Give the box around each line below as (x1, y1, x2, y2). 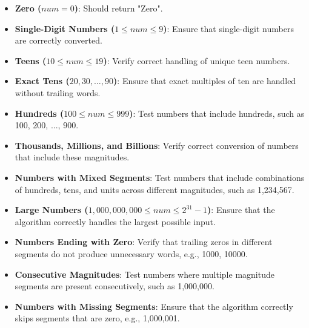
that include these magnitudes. (15, 151, 130, 163)
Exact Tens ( (15, 74, 70, 87)
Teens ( (15, 54, 47, 67)
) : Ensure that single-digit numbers (163, 22, 294, 34)
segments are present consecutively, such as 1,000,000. (15, 280, 214, 292)
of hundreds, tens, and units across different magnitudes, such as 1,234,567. (15, 183, 294, 195)
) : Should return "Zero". (74, 2, 163, 14)
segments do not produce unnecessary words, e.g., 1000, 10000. (15, 247, 248, 260)
